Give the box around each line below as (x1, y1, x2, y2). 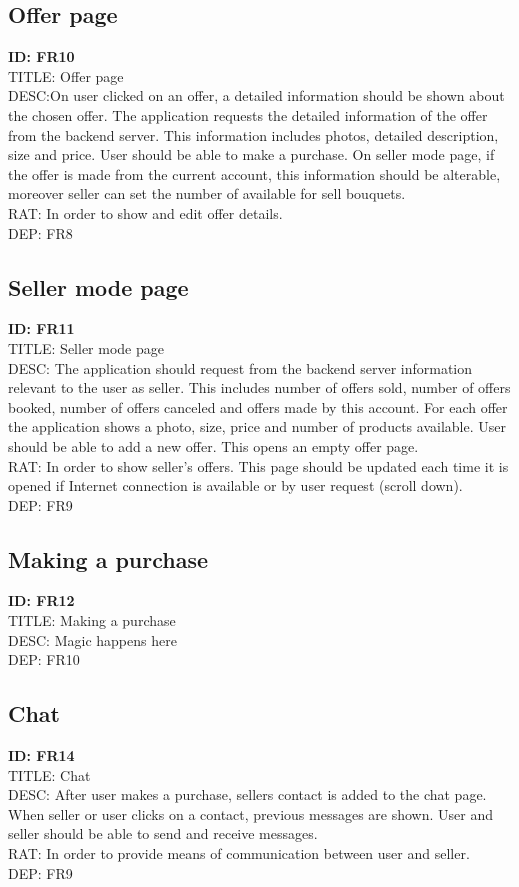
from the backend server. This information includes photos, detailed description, (8, 124, 499, 145)
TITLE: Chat (8, 764, 91, 785)
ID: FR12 (8, 590, 75, 611)
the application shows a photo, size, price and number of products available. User (8, 416, 506, 437)
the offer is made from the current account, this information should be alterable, (8, 163, 501, 184)
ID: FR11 (8, 318, 75, 339)
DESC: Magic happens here (8, 629, 177, 650)
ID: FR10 (8, 46, 75, 67)
